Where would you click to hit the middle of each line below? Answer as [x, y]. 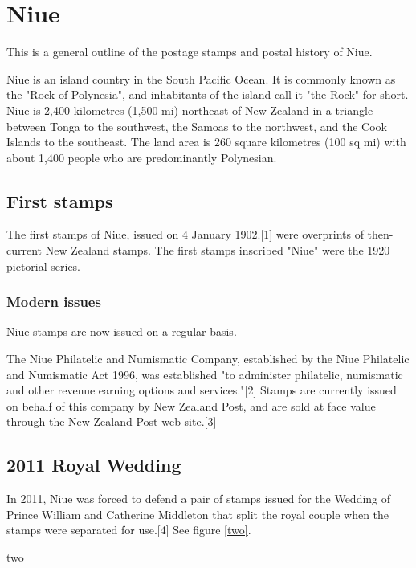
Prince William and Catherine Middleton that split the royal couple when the [198, 514]
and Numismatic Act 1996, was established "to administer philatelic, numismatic [205, 374]
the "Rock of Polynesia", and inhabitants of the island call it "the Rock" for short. [208, 94]
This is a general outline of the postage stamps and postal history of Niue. [190, 52]
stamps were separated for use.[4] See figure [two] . [129, 530]
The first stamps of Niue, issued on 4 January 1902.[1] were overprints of [185, 234]
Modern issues [54, 302]
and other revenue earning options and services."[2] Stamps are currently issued [202, 390]
